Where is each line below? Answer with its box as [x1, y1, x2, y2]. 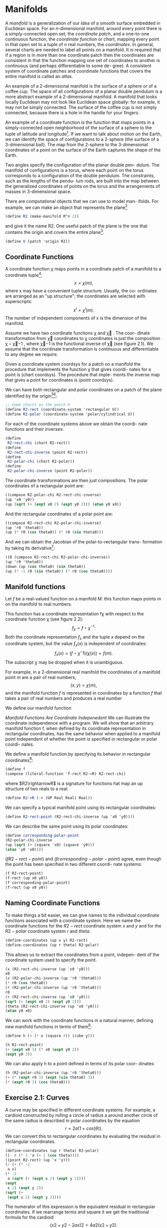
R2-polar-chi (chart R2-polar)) [7, 459, 75, 464]
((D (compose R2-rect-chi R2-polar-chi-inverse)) [5, 554, 111, 559]
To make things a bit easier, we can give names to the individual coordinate [5, 912, 160, 918]
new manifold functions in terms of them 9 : [5, 1023, 92, 1030]
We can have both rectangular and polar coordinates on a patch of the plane [5, 387, 162, 393]
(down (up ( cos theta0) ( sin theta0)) [5, 564, 86, 569]
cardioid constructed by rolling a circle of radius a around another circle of [5, 1112, 158, 1118]
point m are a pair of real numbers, [5, 674, 76, 680]
